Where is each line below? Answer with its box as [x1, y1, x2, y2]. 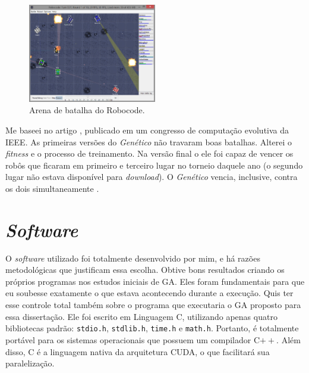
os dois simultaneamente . [5, 182, 99, 194]
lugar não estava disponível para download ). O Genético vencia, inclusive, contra [5, 170, 298, 183]
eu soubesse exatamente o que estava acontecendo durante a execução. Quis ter [5, 287, 294, 299]
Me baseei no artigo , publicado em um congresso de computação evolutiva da [5, 124, 289, 136]
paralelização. [5, 357, 55, 369]
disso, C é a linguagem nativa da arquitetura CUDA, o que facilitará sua [5, 345, 270, 358]
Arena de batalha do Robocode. [29, 104, 145, 116]
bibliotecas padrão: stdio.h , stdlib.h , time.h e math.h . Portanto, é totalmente [5, 322, 299, 334]
